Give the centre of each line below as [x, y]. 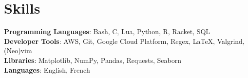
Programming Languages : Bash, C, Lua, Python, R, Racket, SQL [107, 31]
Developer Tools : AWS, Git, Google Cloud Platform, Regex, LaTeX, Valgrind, [124, 41]
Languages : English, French [47, 69]
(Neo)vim [18, 50]
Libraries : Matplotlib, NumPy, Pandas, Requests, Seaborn [93, 60]
